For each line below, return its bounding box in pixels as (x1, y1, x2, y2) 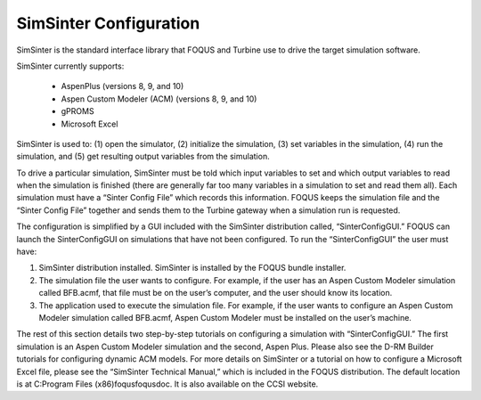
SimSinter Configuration (16, 13, 200, 33)
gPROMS (61, 106, 94, 117)
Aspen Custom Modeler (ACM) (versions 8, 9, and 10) (61, 94, 257, 104)
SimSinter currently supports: (16, 61, 125, 71)
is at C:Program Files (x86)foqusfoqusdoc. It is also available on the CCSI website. (16, 379, 319, 389)
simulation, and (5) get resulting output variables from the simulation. (16, 151, 271, 162)
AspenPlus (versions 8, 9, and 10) (61, 81, 184, 92)
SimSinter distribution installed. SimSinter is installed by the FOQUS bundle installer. (38, 263, 346, 273)
